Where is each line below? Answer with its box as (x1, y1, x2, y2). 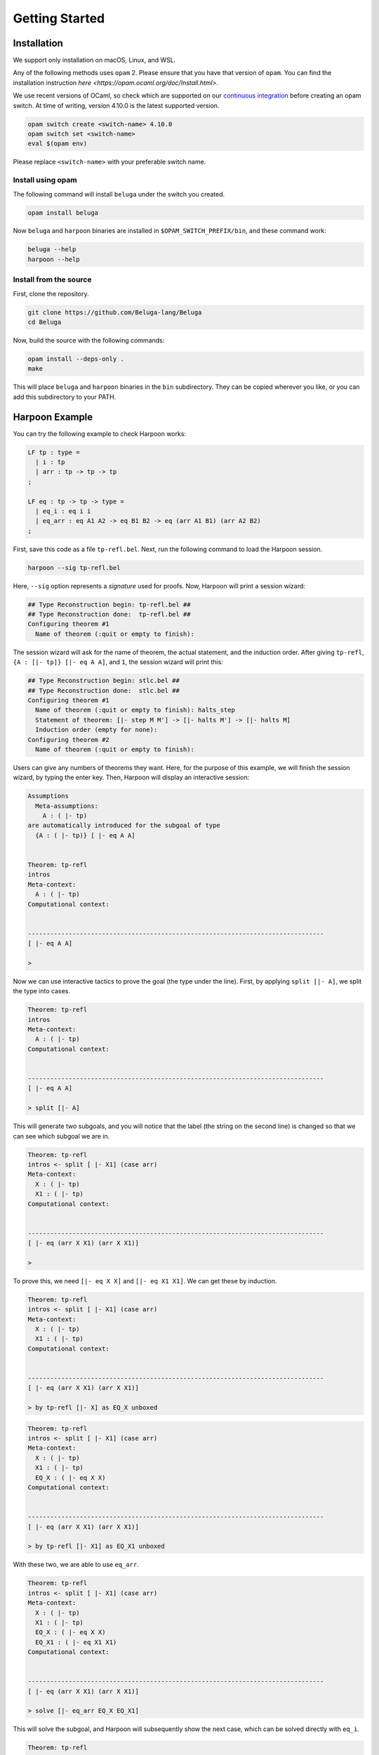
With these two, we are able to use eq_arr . (13, 1561, 140, 1569)
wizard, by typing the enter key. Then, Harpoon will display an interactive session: (13, 773, 250, 782)
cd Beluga (27, 318, 62, 326)
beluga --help (27, 246, 77, 253)
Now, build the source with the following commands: (13, 336, 165, 344)
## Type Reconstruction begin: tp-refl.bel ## (27, 600, 191, 609)
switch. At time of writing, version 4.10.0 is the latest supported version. (13, 101, 220, 110)
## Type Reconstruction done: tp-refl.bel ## (27, 611, 191, 618)
